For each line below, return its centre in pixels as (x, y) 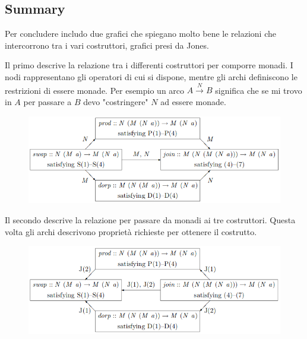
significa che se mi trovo (259, 90)
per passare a (48, 101)
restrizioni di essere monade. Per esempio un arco (95, 90)
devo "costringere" (116, 101)
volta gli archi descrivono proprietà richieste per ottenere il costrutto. (131, 231)
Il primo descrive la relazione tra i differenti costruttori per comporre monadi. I (149, 65)
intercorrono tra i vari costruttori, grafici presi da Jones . (107, 45)
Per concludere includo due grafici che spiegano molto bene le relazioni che (140, 34)
